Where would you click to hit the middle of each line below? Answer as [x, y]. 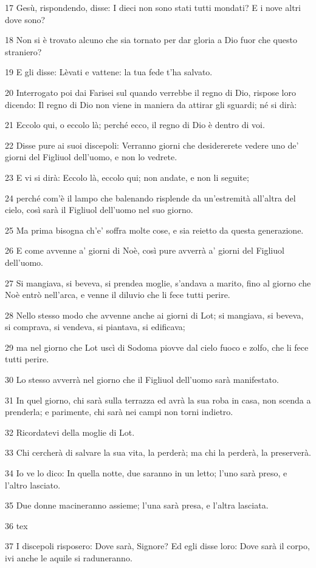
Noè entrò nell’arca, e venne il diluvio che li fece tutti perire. [118, 295]
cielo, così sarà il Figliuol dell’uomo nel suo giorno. [99, 210]
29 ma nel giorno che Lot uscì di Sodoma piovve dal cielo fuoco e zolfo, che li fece [157, 347]
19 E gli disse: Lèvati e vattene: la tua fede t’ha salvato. [109, 72]
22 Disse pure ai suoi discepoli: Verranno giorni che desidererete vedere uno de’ [152, 145]
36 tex [16, 525]
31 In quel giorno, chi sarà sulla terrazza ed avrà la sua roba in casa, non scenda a [158, 400]
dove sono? [25, 19]
